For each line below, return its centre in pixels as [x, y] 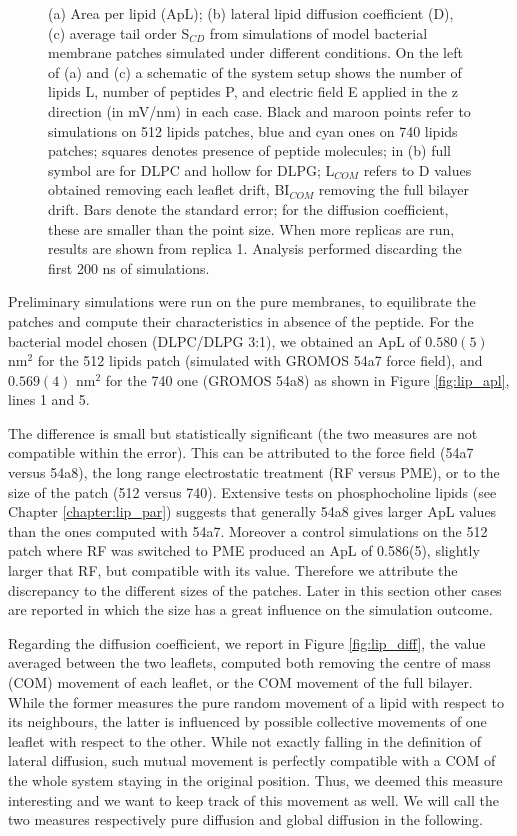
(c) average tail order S [119, 32]
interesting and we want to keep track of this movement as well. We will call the [254, 799]
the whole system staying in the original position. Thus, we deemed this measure [255, 779]
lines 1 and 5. [49, 399]
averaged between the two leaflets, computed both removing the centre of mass [249, 662]
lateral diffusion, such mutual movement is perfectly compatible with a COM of [252, 760]
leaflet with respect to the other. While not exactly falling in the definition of [245, 740]
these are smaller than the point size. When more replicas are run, [251, 228]
